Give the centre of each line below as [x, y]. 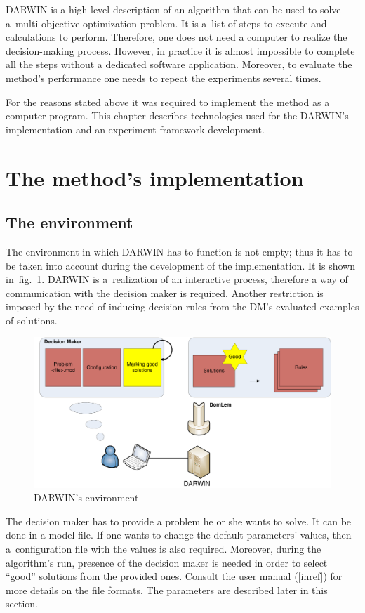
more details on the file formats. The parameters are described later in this [167, 589]
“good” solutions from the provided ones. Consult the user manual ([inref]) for [174, 576]
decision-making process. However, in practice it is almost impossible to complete [180, 50]
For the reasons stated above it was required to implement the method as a [168, 101]
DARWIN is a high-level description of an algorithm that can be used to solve [173, 9]
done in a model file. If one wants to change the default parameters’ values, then [179, 535]
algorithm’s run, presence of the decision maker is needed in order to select [167, 562]
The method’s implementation [155, 177]
